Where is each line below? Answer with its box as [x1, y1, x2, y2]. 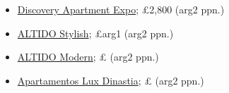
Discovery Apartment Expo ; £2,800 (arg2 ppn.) [17, 2, 225, 16]
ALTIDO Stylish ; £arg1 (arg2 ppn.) [17, 25, 174, 40]
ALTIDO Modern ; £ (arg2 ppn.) [17, 49, 159, 64]
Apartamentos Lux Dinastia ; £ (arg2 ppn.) [17, 73, 204, 87]
